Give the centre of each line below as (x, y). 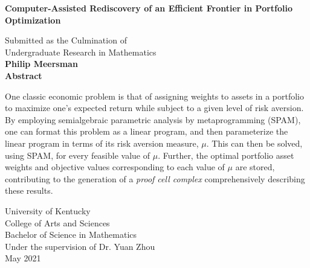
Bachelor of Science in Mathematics (71, 235)
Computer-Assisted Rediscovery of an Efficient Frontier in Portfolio (149, 8)
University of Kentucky (48, 210)
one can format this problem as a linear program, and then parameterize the (147, 131)
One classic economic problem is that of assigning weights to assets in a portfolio (154, 96)
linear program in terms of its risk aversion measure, (102, 143)
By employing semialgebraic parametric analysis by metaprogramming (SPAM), (153, 119)
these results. (29, 190)
